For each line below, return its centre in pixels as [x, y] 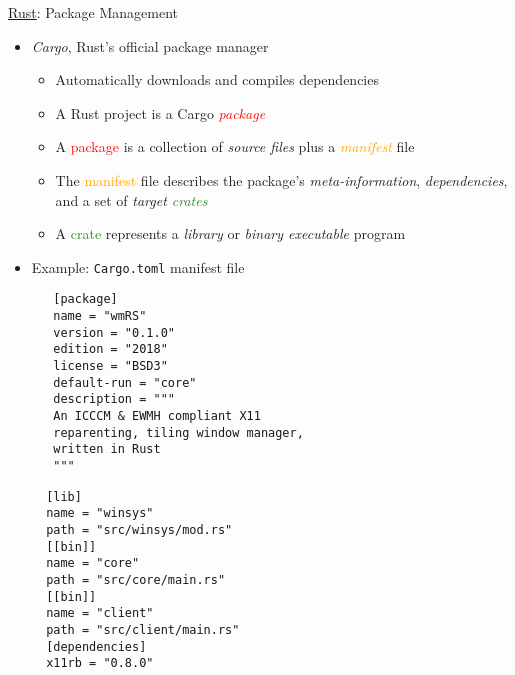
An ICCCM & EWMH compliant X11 [157, 416]
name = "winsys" [100, 513]
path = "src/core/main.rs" [136, 579]
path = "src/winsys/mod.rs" [139, 529]
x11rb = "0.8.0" [100, 663]
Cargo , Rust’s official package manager [150, 45]
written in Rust [107, 449]
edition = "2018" [110, 349]
